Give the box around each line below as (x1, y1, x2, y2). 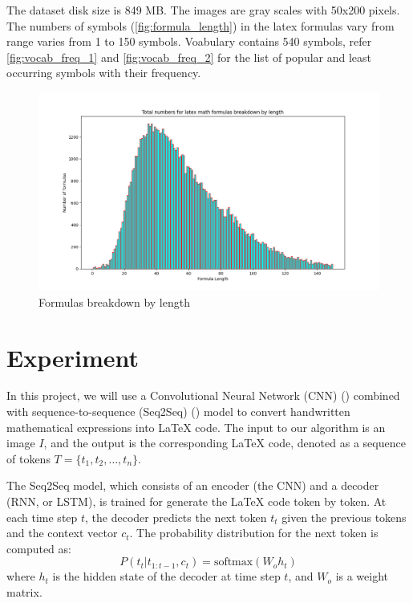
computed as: (6, 540, 71, 556)
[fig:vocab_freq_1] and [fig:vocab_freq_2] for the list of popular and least (6, 48, 372, 65)
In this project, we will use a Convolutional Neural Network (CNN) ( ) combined (6, 387, 400, 404)
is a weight (335, 568, 389, 585)
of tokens (6, 450, 51, 467)
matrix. (6, 584, 43, 600)
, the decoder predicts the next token (85, 508, 267, 525)
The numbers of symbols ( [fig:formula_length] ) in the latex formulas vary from (6, 17, 395, 34)
